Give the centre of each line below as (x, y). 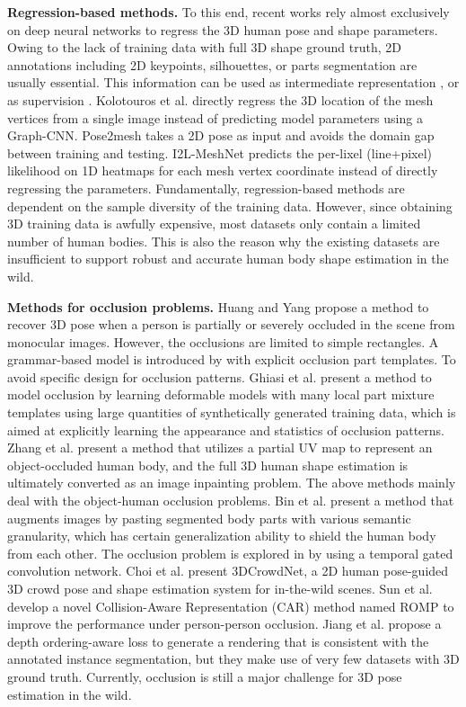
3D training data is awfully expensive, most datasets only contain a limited (214, 224)
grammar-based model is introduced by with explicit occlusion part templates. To (232, 359)
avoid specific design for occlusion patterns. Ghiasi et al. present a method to (220, 376)
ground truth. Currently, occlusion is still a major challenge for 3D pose (205, 676)
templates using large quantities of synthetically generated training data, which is (232, 412)
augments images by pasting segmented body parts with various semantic (209, 518)
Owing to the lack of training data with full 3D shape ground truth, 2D (204, 47)
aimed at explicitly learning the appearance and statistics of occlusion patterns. (226, 430)
